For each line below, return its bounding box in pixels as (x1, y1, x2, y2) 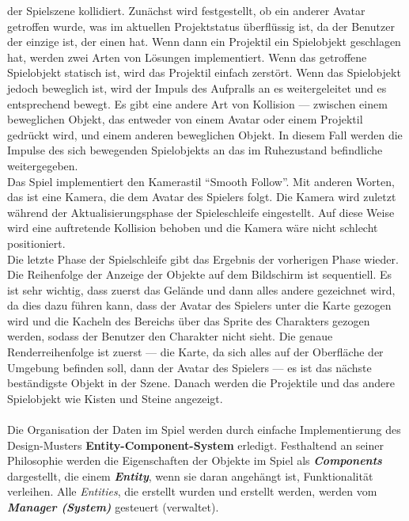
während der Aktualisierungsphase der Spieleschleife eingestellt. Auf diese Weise (7, 203, 395, 220)
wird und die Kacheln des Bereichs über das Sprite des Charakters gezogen (7, 312, 370, 329)
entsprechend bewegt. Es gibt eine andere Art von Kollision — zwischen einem (7, 95, 388, 112)
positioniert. (7, 234, 66, 251)
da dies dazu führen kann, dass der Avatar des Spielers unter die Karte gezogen (7, 297, 392, 314)
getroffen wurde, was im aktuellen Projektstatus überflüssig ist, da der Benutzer (7, 17, 395, 34)
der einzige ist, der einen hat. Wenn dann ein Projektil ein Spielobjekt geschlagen (7, 33, 401, 50)
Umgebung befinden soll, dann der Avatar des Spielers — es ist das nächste (7, 359, 372, 375)
